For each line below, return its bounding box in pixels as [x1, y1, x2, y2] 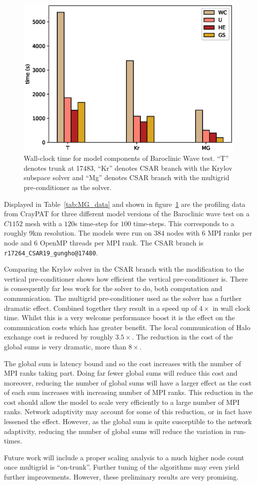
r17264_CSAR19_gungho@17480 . [4, 247, 98, 257]
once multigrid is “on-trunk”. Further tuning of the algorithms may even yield [4, 462, 240, 472]
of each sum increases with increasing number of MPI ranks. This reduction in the [4, 387, 253, 397]
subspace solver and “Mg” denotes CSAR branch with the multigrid [24, 172, 229, 183]
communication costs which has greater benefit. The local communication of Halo [4, 322, 251, 332]
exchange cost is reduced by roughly [4, 332, 113, 342]
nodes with [167, 228, 200, 238]
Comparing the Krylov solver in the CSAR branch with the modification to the [4, 264, 244, 274]
